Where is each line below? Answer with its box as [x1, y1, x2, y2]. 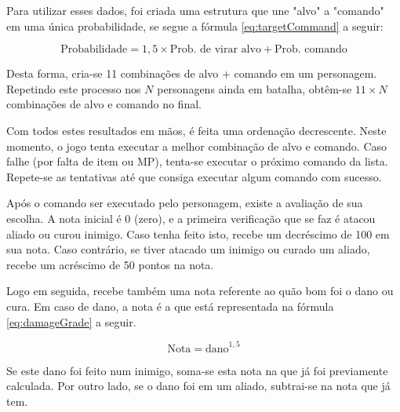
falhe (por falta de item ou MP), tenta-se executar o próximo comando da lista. [6, 153, 388, 170]
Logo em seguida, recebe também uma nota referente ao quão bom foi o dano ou [6, 283, 394, 299]
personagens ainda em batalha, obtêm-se [157, 80, 352, 97]
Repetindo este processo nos [6, 80, 141, 97]
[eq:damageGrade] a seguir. [6, 313, 136, 330]
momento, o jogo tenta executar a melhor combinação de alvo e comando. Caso [6, 137, 387, 154]
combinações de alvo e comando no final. [6, 96, 202, 112]
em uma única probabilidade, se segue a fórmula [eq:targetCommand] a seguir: [6, 17, 384, 34]
